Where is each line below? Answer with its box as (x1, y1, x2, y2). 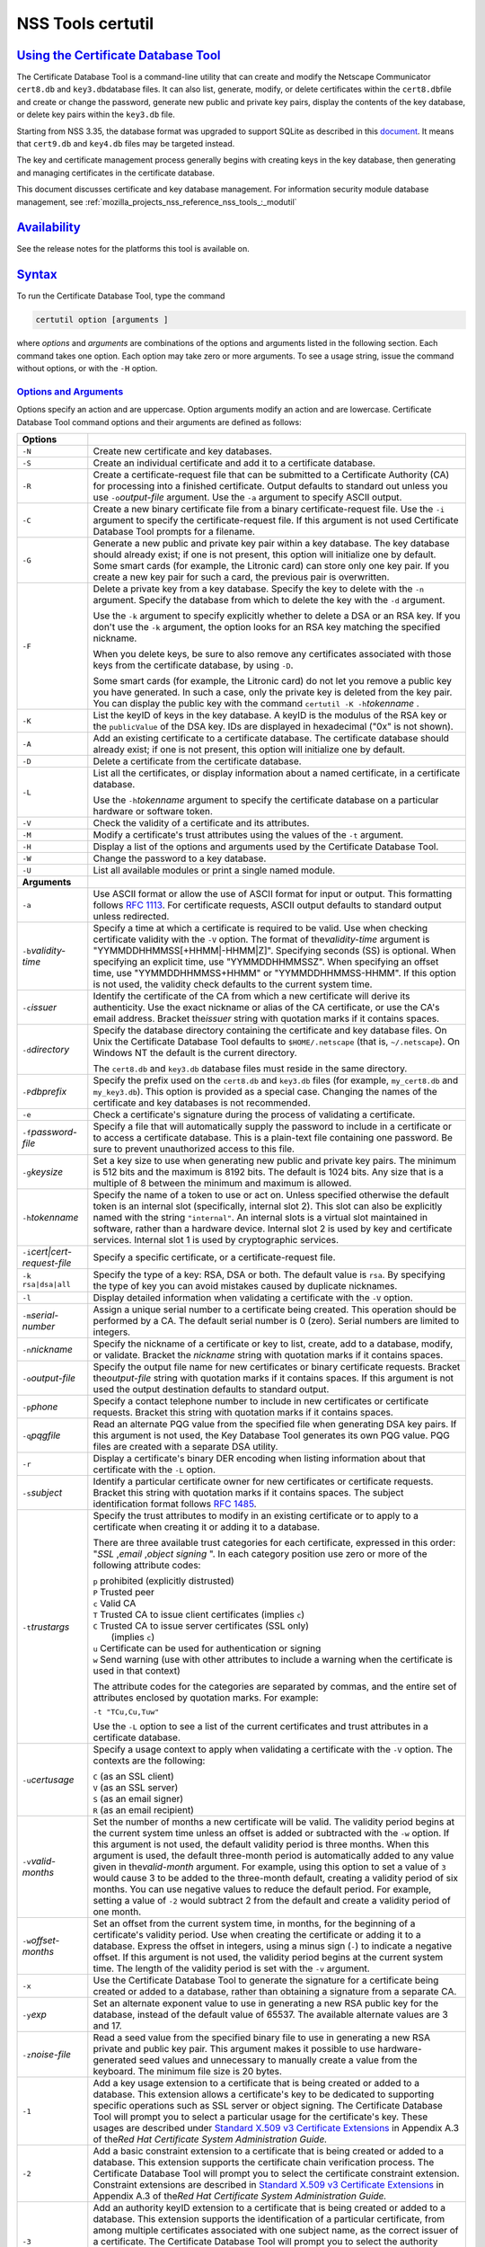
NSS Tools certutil (16, 13, 154, 33)
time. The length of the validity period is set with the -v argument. (93, 1962, 370, 1975)
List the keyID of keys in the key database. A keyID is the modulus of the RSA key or (93, 709, 448, 722)
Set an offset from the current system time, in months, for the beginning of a (93, 1917, 416, 1930)
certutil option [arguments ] (35, 315, 169, 325)
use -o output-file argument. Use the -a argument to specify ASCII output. (93, 491, 402, 503)
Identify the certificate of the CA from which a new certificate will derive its (93, 990, 410, 1002)
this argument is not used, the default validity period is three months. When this (93, 1838, 430, 1851)
